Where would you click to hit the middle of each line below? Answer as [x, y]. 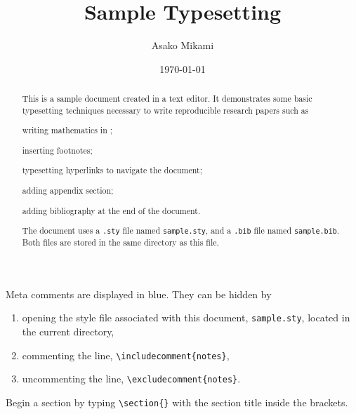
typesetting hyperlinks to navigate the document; [112, 170]
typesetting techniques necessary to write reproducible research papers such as [165, 110]
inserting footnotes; [57, 150]
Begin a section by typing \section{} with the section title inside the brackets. [177, 402]
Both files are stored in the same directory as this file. [120, 242]
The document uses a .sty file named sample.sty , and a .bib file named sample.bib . [181, 231]
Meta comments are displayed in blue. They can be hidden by [139, 294]
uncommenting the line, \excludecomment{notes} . [131, 379]
